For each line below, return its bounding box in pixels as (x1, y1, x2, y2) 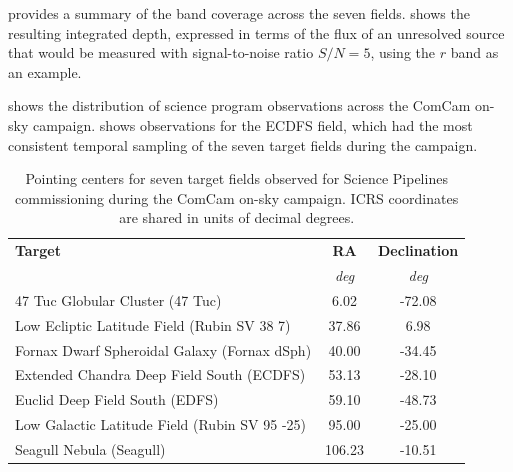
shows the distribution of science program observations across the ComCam (8, 95, 471, 116)
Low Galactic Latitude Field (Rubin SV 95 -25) (15, 414, 306, 435)
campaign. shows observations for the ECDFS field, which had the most (32, 114, 473, 135)
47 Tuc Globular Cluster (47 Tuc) (15, 289, 222, 310)
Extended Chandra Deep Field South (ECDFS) (15, 364, 306, 385)
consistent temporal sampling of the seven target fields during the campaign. (8, 134, 478, 155)
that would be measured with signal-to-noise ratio (8, 42, 314, 63)
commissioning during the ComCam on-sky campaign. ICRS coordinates (15, 187, 459, 208)
